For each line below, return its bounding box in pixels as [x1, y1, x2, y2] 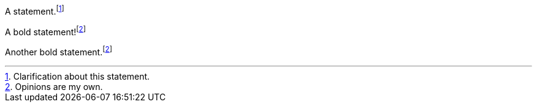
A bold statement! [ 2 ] [5, 24, 86, 37]
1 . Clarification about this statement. [5, 71, 150, 81]
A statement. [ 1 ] [5, 4, 64, 16]
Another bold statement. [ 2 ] [5, 45, 112, 57]
